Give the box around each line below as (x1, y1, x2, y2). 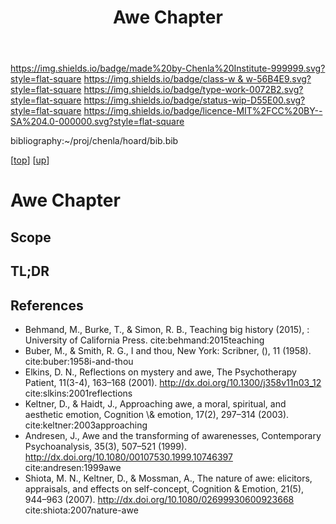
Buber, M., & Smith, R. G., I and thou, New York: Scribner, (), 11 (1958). (24, 344, 312, 356)
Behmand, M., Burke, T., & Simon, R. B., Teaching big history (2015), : (24, 323, 310, 335)
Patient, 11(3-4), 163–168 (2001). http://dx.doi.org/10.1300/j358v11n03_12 (24, 376, 322, 388)
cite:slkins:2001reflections (24, 387, 133, 399)
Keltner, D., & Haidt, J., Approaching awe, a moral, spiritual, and (24, 397, 287, 410)
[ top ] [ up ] (10, 154, 50, 166)
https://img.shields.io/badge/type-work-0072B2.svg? (83, 84, 304, 96)
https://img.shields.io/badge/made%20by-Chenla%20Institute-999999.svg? (10, 62, 326, 75)
